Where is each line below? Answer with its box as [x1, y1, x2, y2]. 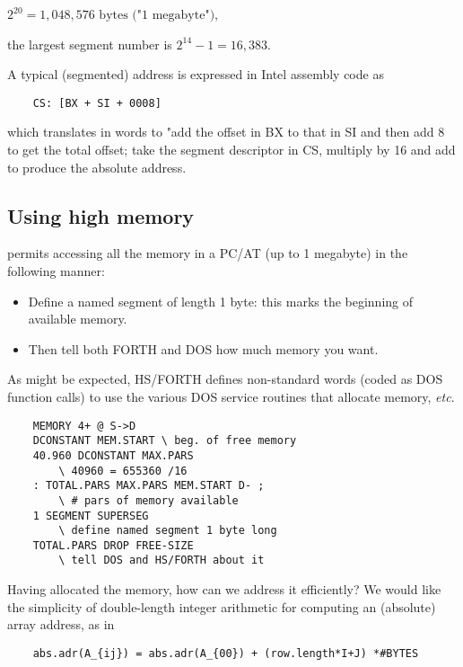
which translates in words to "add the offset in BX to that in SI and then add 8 [7, 122, 445, 141]
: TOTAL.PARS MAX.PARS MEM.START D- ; [32, 479, 265, 493]
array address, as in [7, 615, 115, 634]
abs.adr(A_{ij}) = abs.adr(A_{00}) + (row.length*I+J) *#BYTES [32, 646, 419, 660]
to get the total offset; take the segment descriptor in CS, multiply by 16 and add [7, 140, 456, 159]
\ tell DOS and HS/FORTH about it [58, 554, 265, 567]
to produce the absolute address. [7, 157, 187, 176]
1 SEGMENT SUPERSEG [32, 509, 149, 522]
